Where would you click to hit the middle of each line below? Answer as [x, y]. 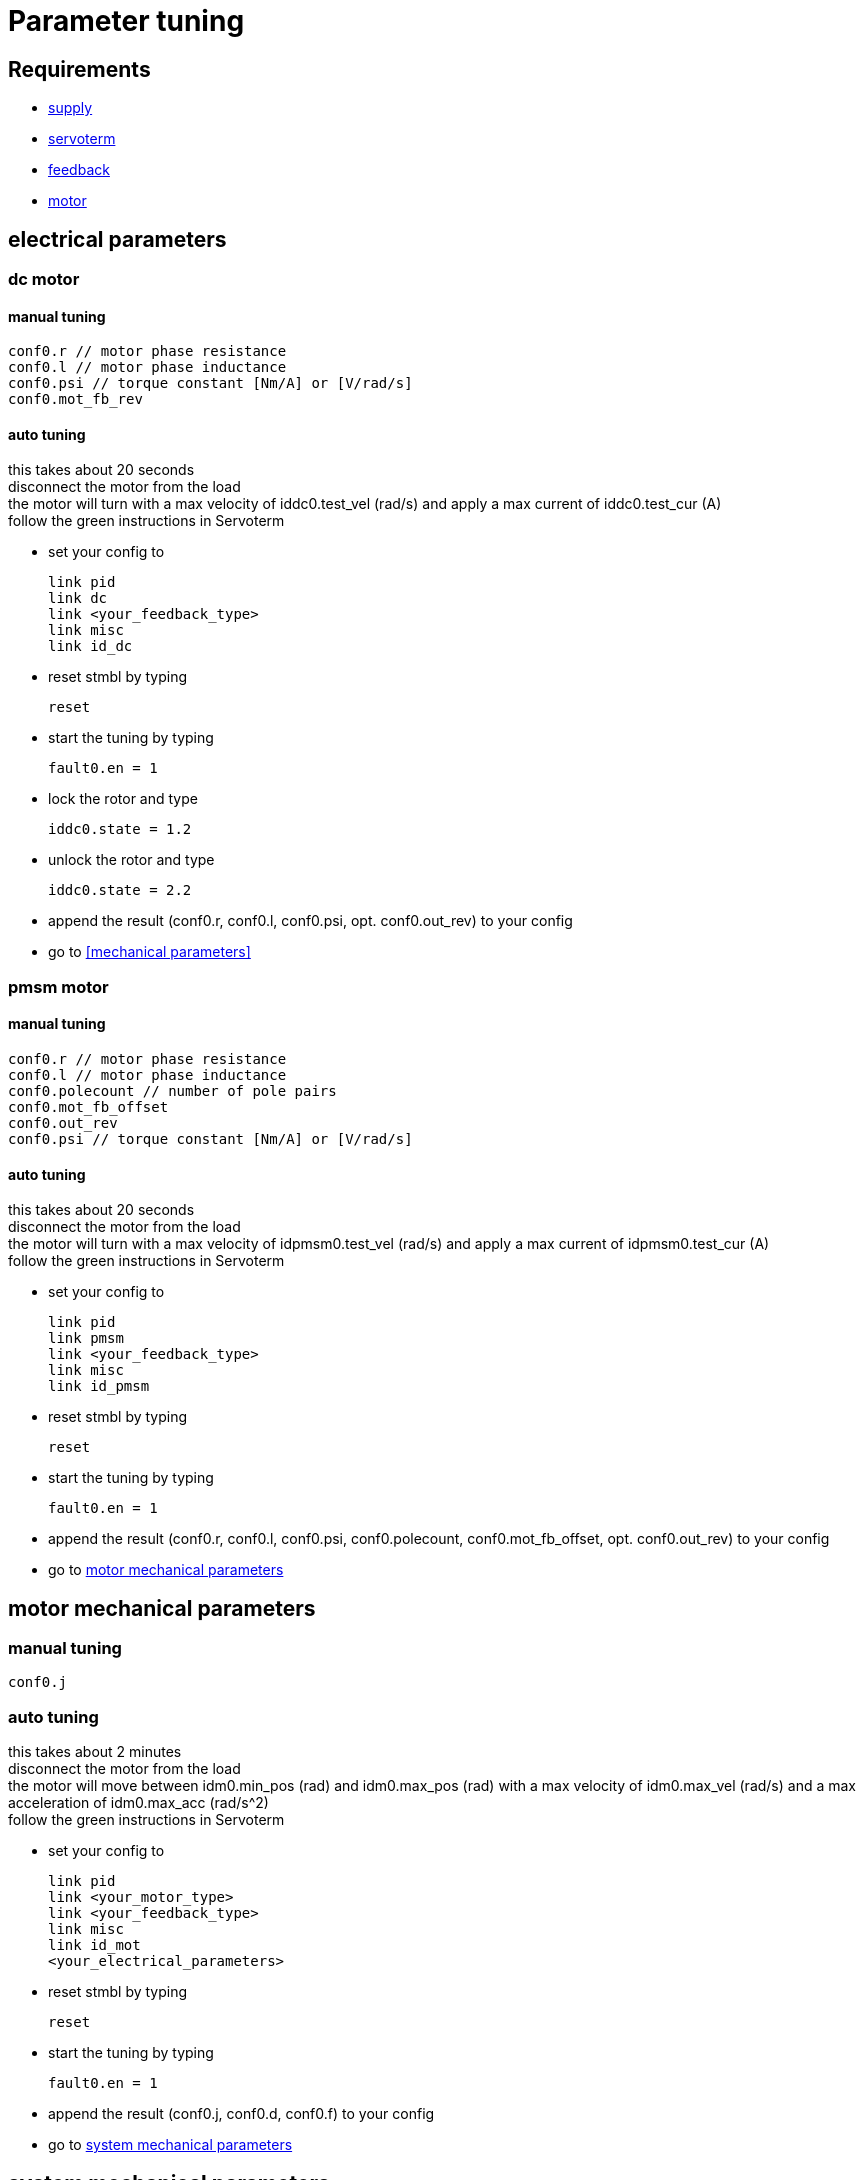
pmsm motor [58, 986]
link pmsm [86, 1338]
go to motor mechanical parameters [166, 1570]
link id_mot [94, 1945]
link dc [78, 598]
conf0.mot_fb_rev [75, 399]
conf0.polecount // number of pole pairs [172, 1091]
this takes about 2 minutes [95, 1752]
